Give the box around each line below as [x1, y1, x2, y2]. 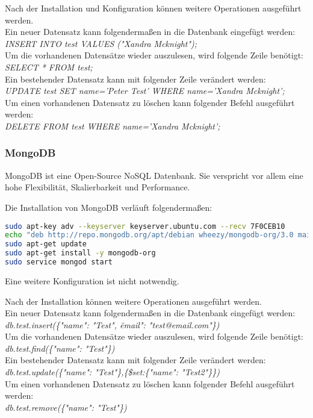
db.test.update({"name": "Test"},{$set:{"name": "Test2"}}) [5, 366, 220, 378]
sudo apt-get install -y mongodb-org [5, 249, 156, 258]
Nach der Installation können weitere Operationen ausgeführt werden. [5, 295, 262, 307]
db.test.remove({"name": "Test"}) [5, 401, 127, 413]
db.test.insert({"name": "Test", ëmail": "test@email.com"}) [5, 318, 220, 331]
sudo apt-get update [5, 240, 87, 249]
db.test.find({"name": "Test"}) [5, 342, 115, 354]
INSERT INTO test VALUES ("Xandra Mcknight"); [5, 37, 197, 49]
